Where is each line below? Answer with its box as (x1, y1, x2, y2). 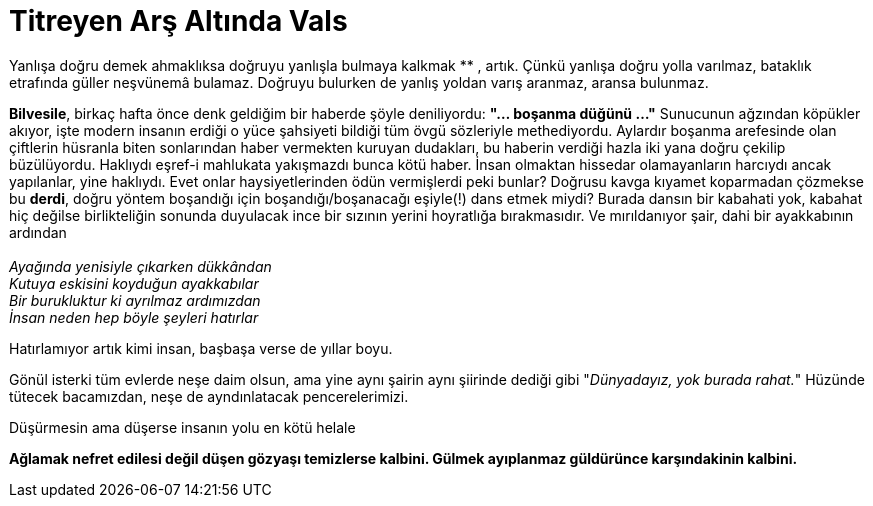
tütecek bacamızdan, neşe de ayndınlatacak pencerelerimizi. (9, 387, 409, 405)
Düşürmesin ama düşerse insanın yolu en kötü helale (9, 418, 356, 436)
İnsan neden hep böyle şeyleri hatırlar (9, 308, 259, 326)
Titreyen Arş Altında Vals (9, 4, 348, 38)
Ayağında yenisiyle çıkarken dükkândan (9, 257, 272, 275)
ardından (9, 223, 67, 241)
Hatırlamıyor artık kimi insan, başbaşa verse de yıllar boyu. (9, 339, 393, 357)
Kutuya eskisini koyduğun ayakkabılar (9, 274, 259, 292)
